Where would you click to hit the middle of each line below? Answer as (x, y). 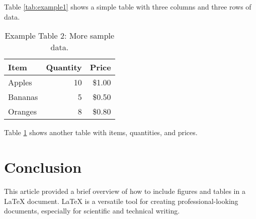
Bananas (23, 97)
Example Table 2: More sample (60, 36)
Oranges (23, 112)
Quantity (64, 67)
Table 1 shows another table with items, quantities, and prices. (101, 132)
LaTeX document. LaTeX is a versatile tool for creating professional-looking (121, 201)
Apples (20, 82)
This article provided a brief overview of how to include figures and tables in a (125, 191)
